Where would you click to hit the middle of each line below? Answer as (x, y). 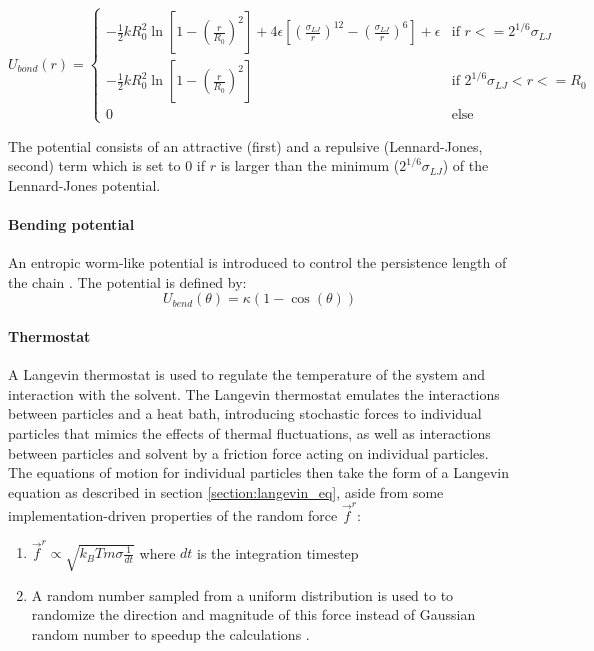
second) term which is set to (94, 165)
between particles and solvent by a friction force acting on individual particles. (248, 452)
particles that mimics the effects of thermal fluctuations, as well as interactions (249, 432)
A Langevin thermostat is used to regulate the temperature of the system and (247, 374)
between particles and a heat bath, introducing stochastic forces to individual (245, 413)
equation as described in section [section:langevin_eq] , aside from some (226, 491)
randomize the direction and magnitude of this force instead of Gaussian (253, 614)
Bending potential (71, 223)
